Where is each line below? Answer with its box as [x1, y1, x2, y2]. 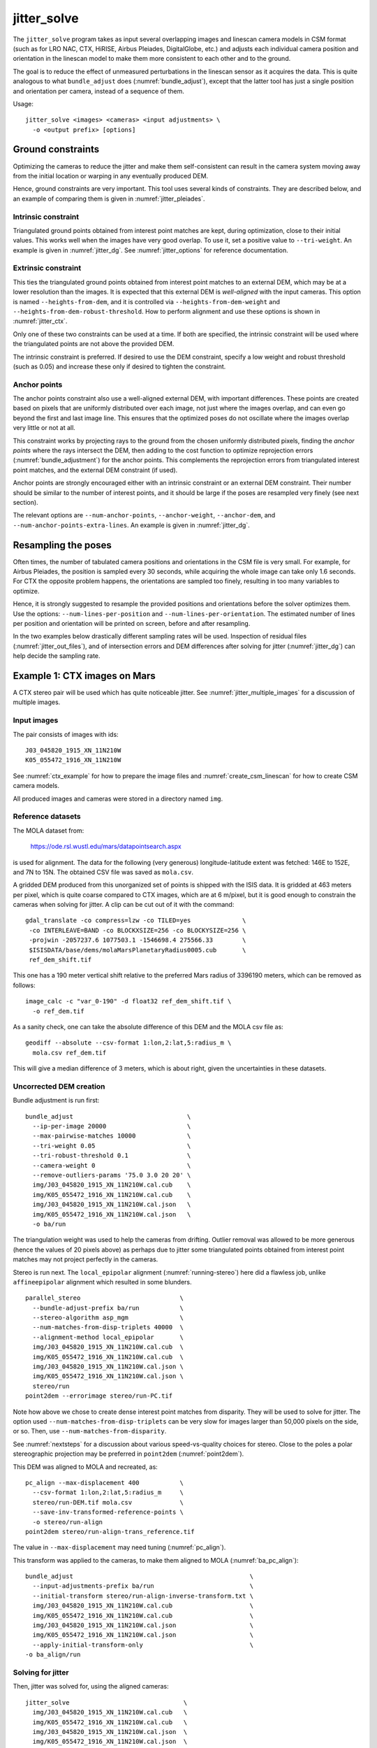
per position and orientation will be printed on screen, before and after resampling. [13, 619, 251, 628]
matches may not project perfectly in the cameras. [13, 1255, 158, 1263]
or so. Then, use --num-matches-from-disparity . [13, 1427, 167, 1435]
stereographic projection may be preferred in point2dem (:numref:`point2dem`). [13, 1449, 244, 1458]
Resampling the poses [13, 539, 112, 551]
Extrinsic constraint [13, 263, 82, 273]
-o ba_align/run [25, 1651, 81, 1659]
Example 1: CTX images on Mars [13, 670, 156, 682]
